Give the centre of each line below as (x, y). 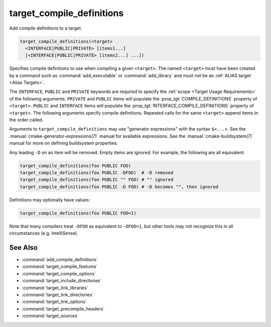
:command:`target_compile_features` (60, 267)
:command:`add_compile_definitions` (60, 259)
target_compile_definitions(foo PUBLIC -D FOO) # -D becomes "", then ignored (119, 187)
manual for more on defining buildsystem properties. (63, 143)
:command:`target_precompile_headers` (63, 308)
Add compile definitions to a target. (46, 28)
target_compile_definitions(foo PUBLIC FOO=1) (78, 213)
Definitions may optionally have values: (50, 200)
